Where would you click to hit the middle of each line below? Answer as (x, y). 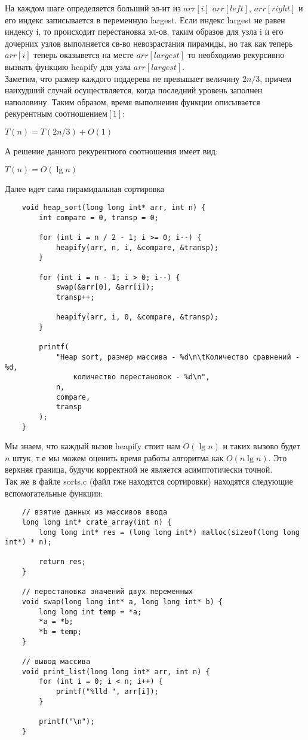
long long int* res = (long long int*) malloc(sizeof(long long (169, 532)
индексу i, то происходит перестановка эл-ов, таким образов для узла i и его (144, 31)
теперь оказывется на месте (84, 55)
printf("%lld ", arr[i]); (107, 692)
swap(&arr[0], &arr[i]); (105, 287)
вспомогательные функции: (54, 493)
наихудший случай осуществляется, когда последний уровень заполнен (134, 90)
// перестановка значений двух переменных (107, 592)
